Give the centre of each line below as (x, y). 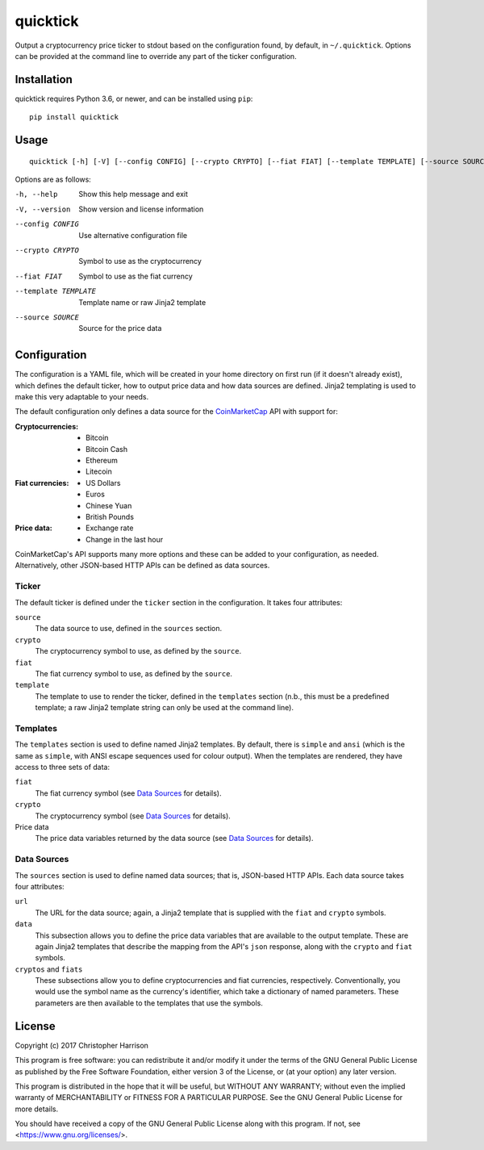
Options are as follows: (53, 180)
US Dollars (103, 483)
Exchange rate (110, 528)
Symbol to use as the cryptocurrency (140, 261)
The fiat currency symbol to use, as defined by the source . (134, 673)
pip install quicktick (74, 117)
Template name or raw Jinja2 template (142, 302)
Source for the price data (120, 328)
